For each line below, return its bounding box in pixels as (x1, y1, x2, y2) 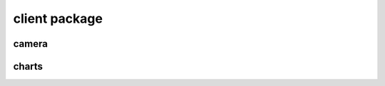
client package (13, 11, 103, 26)
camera (13, 38, 48, 50)
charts (13, 60, 43, 72)
